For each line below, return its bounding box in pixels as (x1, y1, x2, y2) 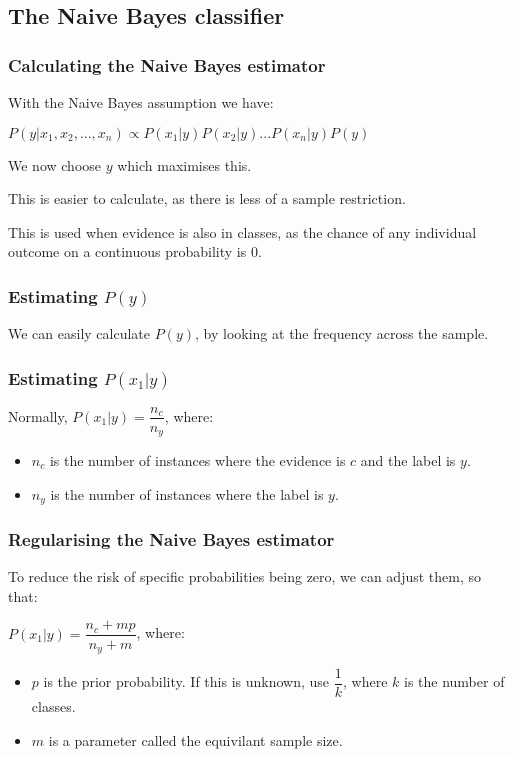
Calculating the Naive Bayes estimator (8, 52, 326, 77)
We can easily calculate (8, 323, 151, 344)
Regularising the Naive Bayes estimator (8, 526, 335, 551)
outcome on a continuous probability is (8, 241, 247, 262)
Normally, (8, 405, 68, 426)
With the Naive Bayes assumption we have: (8, 92, 274, 112)
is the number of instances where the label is (50, 483, 324, 504)
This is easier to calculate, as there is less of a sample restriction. (8, 188, 406, 209)
